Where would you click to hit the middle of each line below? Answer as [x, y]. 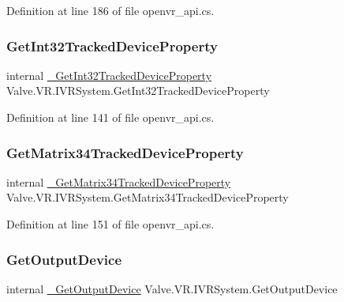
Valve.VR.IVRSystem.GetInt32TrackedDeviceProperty [138, 91]
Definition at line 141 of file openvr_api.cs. [110, 117]
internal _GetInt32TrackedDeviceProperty [109, 75]
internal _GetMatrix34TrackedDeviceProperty [119, 181]
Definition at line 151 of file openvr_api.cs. [110, 224]
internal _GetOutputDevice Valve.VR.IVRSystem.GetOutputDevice [172, 288]
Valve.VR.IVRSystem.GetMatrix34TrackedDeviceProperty [148, 197]
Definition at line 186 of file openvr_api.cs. [110, 10]
